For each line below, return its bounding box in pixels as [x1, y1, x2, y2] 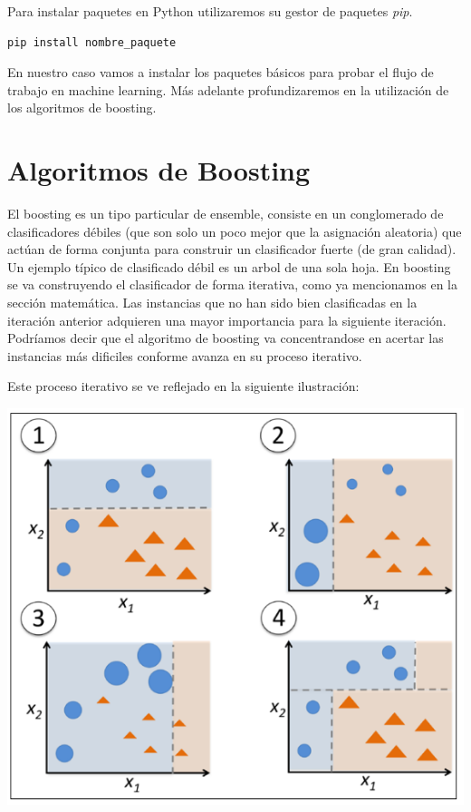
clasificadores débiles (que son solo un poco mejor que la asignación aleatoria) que [7, 221, 462, 240]
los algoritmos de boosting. [7, 98, 157, 117]
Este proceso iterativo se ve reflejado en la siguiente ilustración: [7, 377, 360, 396]
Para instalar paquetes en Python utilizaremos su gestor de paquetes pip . [7, 2, 413, 20]
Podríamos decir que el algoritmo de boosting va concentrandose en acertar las [7, 328, 444, 347]
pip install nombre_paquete [7, 35, 177, 49]
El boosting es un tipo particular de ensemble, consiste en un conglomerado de [7, 204, 444, 223]
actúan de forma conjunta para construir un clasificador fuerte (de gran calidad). [7, 240, 457, 259]
